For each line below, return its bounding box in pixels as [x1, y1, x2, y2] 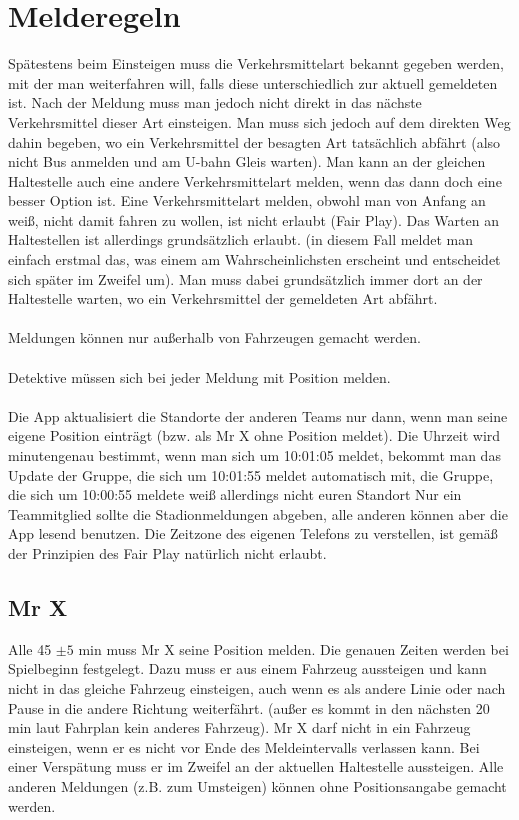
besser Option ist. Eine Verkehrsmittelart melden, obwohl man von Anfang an [8, 190, 486, 211]
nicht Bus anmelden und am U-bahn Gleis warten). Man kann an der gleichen [8, 151, 486, 172]
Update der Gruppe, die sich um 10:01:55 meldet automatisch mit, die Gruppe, [8, 464, 494, 485]
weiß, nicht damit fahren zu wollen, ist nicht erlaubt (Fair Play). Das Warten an [8, 209, 499, 230]
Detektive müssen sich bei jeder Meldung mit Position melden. [8, 366, 391, 387]
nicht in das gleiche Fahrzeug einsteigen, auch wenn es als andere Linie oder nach [8, 677, 506, 698]
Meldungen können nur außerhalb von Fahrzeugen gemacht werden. [8, 327, 421, 348]
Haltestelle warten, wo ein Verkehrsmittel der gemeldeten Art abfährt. [8, 288, 438, 309]
